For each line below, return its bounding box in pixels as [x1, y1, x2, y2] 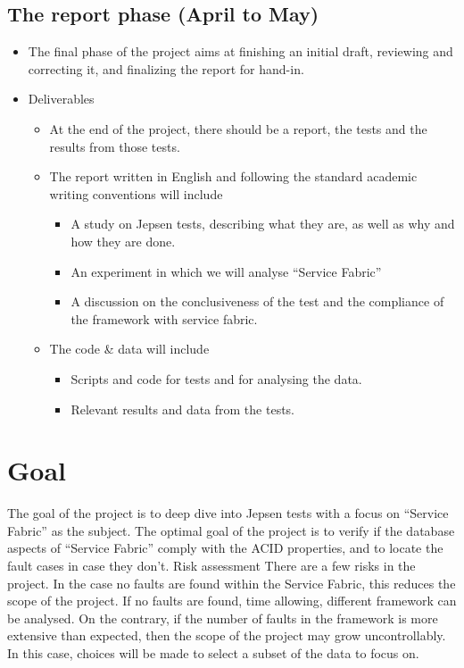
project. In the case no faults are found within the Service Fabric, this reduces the [7, 573, 456, 592]
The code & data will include [49, 339, 210, 358]
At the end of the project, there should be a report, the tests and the [49, 119, 427, 138]
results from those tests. [49, 137, 180, 155]
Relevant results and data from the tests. [70, 399, 295, 418]
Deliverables [28, 89, 95, 108]
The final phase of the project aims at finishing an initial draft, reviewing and [28, 42, 453, 61]
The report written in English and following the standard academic [49, 167, 418, 186]
